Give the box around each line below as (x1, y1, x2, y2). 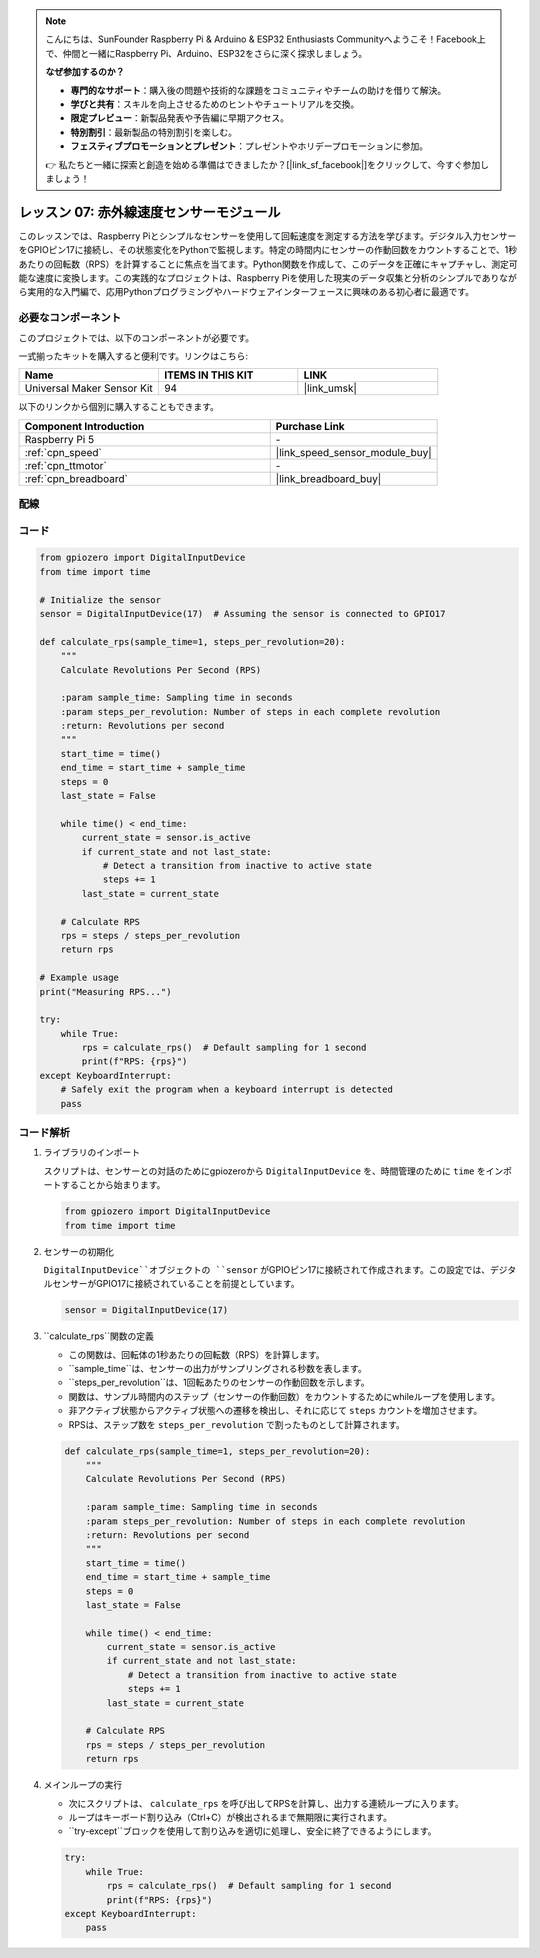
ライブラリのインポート (43, 1146, 140, 1159)
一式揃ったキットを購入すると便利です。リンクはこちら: (18, 350, 249, 362)
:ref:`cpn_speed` (24, 445, 102, 459)
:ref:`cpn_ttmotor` (24, 458, 107, 472)
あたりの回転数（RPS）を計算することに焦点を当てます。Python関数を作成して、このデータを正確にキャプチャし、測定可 (18, 258, 519, 270)
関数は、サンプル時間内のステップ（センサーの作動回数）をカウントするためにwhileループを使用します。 (68, 1390, 501, 1402)
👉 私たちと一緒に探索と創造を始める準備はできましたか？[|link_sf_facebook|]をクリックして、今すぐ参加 (45, 158, 481, 170)
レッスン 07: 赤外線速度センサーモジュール (18, 203, 281, 220)
